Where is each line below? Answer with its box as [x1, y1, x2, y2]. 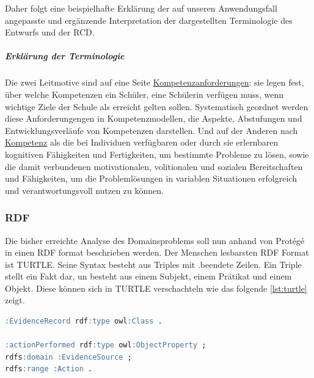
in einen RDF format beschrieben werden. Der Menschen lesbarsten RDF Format [5, 246, 309, 259]
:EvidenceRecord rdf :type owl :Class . [5, 317, 162, 326]
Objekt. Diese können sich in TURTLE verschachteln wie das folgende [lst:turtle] [5, 281, 307, 294]
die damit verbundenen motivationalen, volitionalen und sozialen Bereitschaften [5, 160, 303, 172]
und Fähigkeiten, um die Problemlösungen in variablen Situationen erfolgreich [5, 172, 297, 185]
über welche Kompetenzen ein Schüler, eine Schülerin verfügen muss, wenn [5, 87, 284, 100]
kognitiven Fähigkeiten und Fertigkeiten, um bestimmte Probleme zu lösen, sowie [5, 147, 309, 160]
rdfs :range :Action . [5, 365, 93, 374]
